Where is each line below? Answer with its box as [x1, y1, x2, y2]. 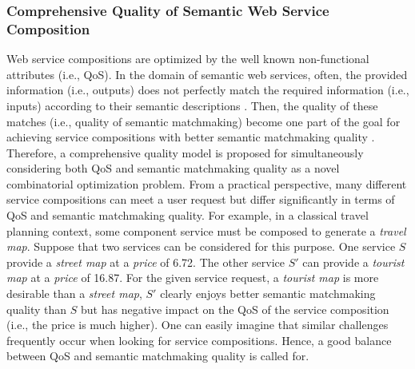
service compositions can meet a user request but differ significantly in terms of [6, 191, 395, 208]
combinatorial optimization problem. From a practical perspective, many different [6, 175, 407, 192]
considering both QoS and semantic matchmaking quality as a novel [6, 160, 340, 177]
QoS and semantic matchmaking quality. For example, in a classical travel [6, 207, 369, 224]
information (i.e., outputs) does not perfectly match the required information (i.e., [6, 81, 409, 98]
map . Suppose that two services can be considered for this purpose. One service [6, 238, 396, 255]
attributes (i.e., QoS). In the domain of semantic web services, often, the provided [6, 65, 408, 82]
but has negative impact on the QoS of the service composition [81, 300, 389, 317]
